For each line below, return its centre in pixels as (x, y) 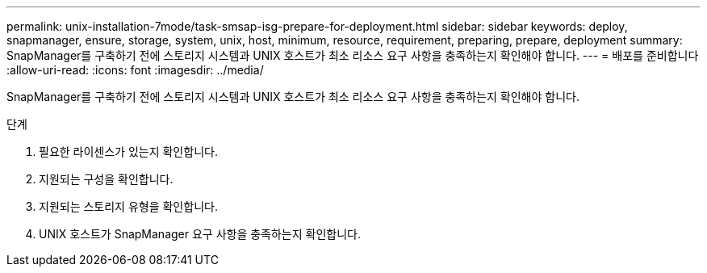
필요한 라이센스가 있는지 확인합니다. (128, 151)
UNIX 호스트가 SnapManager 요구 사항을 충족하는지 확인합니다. (200, 234)
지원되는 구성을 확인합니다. (106, 179)
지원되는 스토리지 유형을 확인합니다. (128, 206)
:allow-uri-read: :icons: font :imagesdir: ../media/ (135, 70)
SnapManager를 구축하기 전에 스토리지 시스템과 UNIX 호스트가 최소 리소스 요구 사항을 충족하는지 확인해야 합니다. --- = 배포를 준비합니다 (353, 55)
